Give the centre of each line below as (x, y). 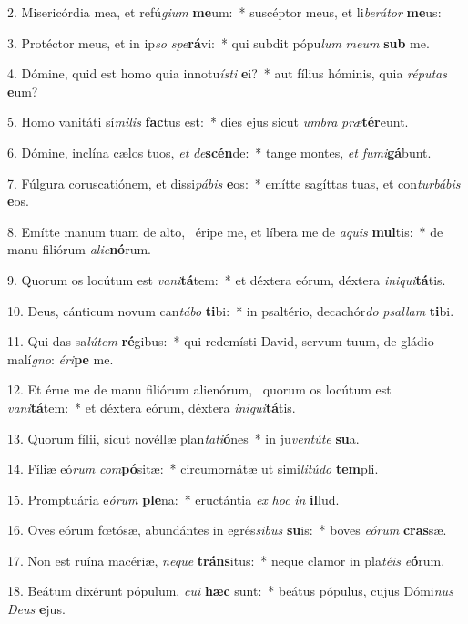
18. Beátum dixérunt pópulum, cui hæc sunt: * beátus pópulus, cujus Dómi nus (230, 591)
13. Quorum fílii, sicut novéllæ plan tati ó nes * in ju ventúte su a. (183, 438)
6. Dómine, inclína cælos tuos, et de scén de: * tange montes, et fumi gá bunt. (219, 152)
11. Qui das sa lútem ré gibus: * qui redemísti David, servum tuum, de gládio (221, 341)
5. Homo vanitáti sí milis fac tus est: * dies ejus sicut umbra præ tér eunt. (208, 122)
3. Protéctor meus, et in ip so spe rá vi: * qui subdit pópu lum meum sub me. (219, 42)
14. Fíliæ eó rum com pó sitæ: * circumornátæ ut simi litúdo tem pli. (193, 469)
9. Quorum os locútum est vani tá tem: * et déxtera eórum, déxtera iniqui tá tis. (227, 279)
